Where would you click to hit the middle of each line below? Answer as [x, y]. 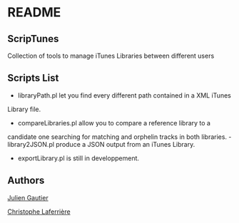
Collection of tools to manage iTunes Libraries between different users [111, 56]
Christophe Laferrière [39, 212]
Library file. [24, 109]
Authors [26, 181]
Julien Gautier [28, 197]
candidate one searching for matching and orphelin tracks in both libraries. [117, 137]
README [34, 12]
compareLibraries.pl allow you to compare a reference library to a [114, 123]
